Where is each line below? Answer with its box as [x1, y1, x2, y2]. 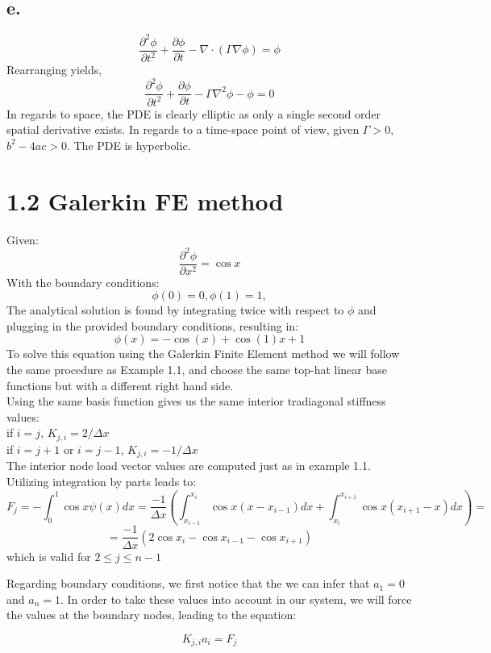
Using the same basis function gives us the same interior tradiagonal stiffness [6, 393, 386, 410]
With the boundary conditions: [6, 273, 160, 290]
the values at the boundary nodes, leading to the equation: [6, 606, 297, 623]
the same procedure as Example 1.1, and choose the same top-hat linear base [6, 361, 387, 378]
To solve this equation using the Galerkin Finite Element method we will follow [6, 345, 400, 362]
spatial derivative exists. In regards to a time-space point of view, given [6, 121, 360, 138]
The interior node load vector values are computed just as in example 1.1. [6, 457, 371, 474]
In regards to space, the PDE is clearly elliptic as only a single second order [6, 105, 381, 122]
